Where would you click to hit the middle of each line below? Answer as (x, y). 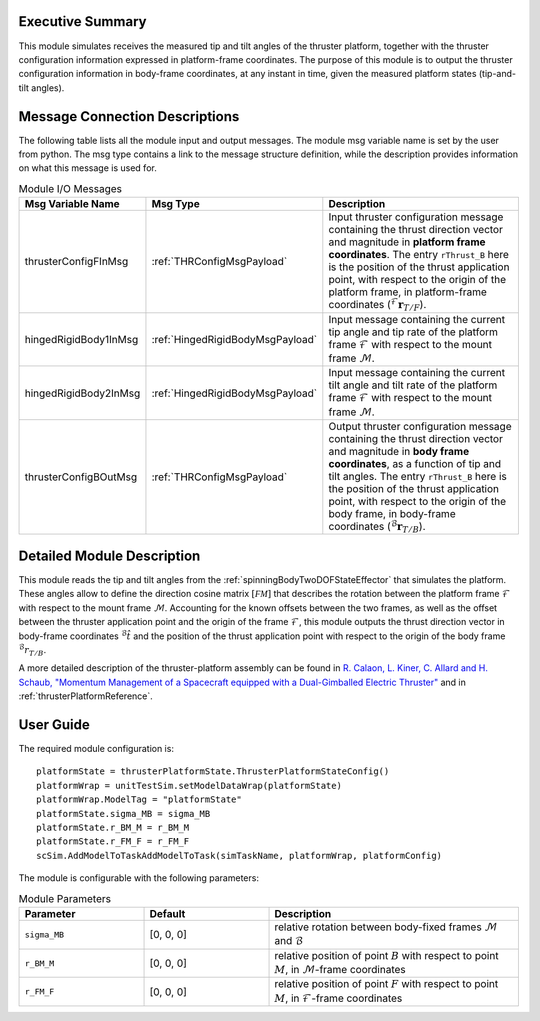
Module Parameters (65, 898)
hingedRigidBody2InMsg (82, 393)
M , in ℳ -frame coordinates (340, 970)
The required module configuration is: (96, 749)
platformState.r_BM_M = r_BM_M (113, 827)
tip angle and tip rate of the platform (413, 332)
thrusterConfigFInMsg (76, 262)
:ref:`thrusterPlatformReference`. (86, 696)
